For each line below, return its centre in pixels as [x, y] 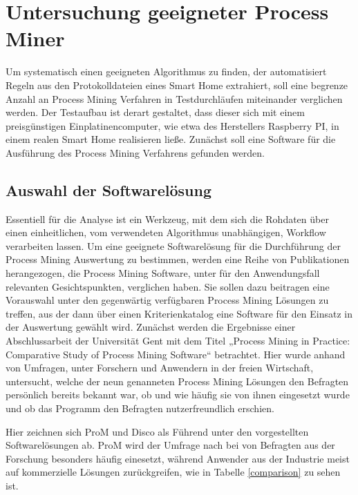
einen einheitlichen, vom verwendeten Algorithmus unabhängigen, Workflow [166, 232]
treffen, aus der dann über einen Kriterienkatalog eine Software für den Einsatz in [179, 313]
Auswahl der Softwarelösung [109, 190]
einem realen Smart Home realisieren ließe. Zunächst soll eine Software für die [171, 139]
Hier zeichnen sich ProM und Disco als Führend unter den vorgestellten [157, 431]
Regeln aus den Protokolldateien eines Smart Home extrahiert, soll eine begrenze [177, 85]
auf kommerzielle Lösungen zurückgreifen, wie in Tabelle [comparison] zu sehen [173, 472]
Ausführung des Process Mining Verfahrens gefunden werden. [135, 152]
